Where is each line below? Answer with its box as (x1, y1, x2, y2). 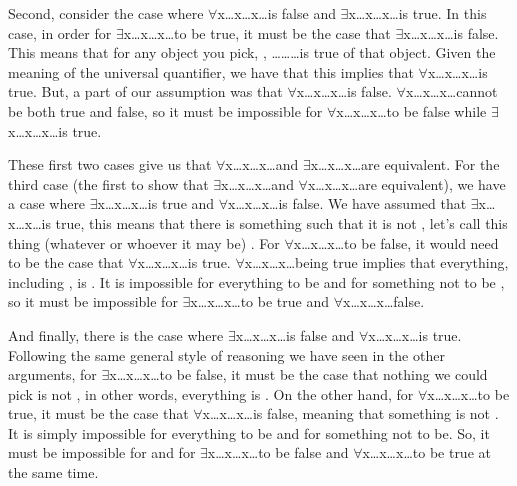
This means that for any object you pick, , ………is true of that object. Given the (8, 42, 496, 63)
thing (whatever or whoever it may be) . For (8, 232, 280, 253)
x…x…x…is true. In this (348, 3, 487, 23)
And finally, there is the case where (8, 324, 224, 345)
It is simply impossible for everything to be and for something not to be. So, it (8, 422, 490, 443)
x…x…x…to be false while (336, 100, 487, 121)
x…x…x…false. (343, 291, 425, 312)
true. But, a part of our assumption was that (8, 81, 283, 102)
